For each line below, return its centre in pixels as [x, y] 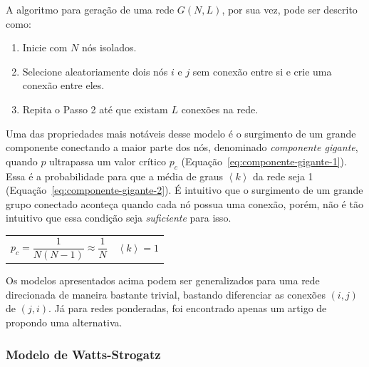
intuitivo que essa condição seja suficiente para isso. [119, 218]
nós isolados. [109, 47]
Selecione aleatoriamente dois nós [95, 71]
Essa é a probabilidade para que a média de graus [115, 176]
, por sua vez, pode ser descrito [290, 9]
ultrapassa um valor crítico [108, 161]
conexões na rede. [220, 109]
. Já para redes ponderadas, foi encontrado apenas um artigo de [188, 308]
